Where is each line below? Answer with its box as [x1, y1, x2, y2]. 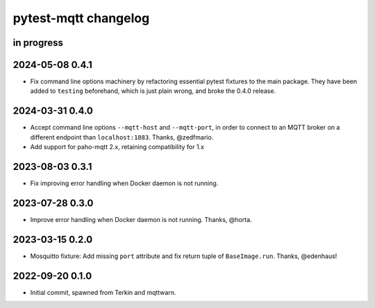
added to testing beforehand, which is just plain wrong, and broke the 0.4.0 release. [30, 87, 276, 95]
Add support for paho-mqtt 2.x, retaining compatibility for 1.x [30, 143, 205, 151]
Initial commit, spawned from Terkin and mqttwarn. [30, 288, 176, 296]
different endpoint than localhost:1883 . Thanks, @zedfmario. [30, 132, 214, 142]
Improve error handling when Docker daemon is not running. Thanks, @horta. [30, 215, 253, 223]
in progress [12, 37, 64, 49]
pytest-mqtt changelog [12, 10, 150, 26]
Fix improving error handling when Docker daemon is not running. [30, 179, 219, 187]
